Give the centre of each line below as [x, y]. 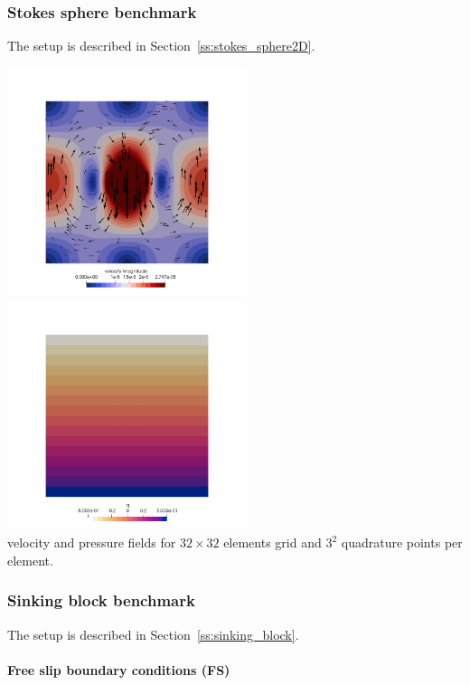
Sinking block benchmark [101, 600]
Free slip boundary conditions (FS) [119, 669]
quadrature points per [402, 542]
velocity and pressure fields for [92, 542]
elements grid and [273, 542]
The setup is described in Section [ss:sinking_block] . [153, 634]
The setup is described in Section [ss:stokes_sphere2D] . [161, 46]
